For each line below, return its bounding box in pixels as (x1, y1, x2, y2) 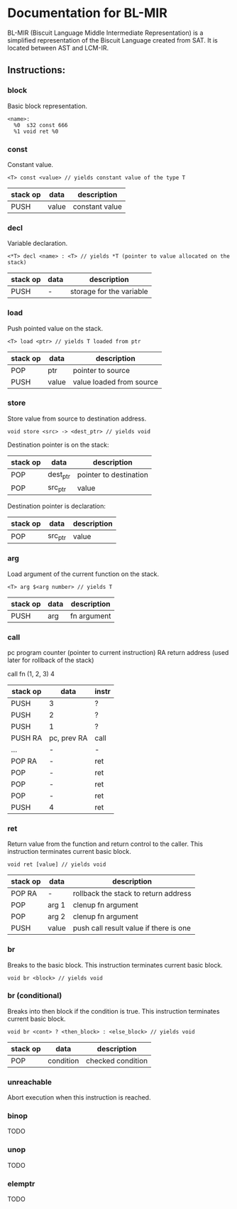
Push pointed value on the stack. (7, 324, 104, 332)
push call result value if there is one (72, 923, 192, 933)
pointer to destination (77, 470, 149, 480)
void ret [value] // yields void (7, 861, 106, 868)
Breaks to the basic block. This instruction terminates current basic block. (7, 960, 224, 969)
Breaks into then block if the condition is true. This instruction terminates (7, 1007, 220, 1015)
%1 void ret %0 (13, 128, 59, 135)
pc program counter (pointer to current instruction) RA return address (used (7, 648, 229, 656)
